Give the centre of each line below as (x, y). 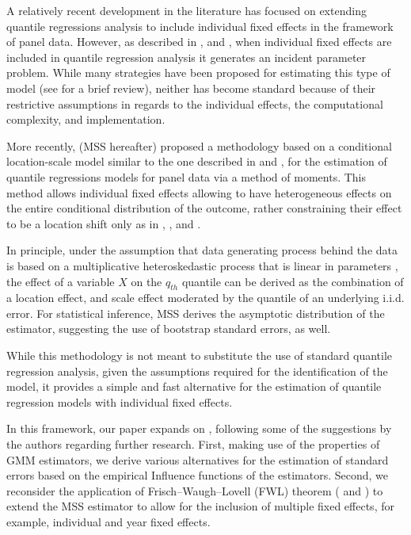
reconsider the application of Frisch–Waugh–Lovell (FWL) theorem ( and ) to (195, 490)
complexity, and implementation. (86, 119)
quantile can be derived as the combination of (293, 281)
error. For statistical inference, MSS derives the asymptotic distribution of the (196, 313)
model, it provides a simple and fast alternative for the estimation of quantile (194, 386)
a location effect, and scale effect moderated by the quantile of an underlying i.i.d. (205, 298)
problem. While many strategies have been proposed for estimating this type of (198, 73)
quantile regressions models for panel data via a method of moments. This (186, 176)
